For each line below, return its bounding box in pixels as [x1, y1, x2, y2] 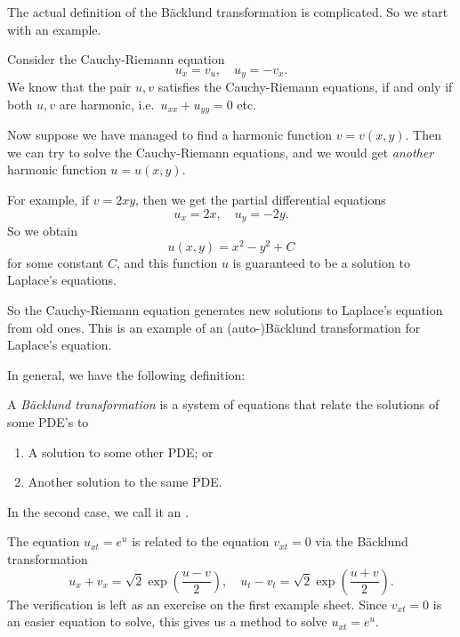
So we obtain [7, 222, 77, 240]
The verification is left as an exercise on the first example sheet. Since [7, 594, 388, 613]
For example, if [7, 190, 90, 209]
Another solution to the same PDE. [28, 472, 222, 491]
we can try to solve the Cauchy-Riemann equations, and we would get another [7, 142, 434, 161]
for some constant [7, 253, 104, 271]
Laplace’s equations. [7, 270, 117, 289]
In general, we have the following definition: [7, 365, 246, 383]
